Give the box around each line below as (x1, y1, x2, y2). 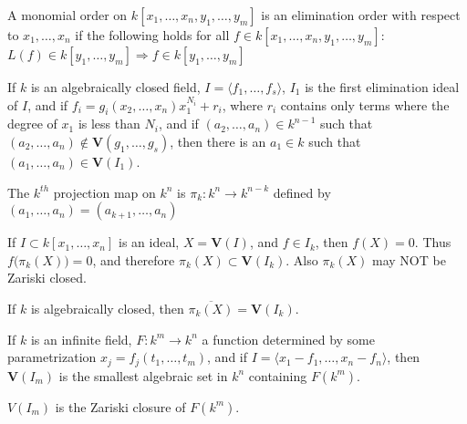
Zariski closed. (7, 268, 87, 287)
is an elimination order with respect (261, 5, 461, 24)
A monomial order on (7, 5, 128, 24)
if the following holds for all (75, 26, 230, 44)
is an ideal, (119, 233, 180, 252)
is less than (78, 114, 140, 133)
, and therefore (92, 250, 175, 269)
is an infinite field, (30, 329, 132, 348)
